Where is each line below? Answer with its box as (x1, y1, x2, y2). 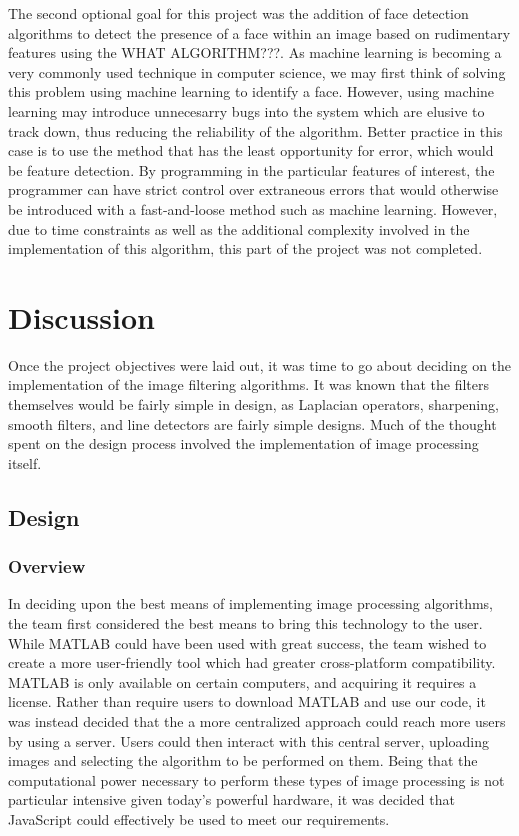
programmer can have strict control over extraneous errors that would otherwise (8, 179, 499, 200)
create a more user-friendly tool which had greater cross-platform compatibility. (8, 652, 496, 673)
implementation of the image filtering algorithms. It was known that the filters (8, 374, 490, 395)
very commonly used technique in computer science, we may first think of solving (8, 61, 506, 82)
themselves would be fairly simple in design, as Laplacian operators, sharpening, (8, 394, 499, 415)
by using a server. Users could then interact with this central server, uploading (8, 730, 490, 751)
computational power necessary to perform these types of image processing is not (8, 769, 505, 790)
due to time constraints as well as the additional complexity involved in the (8, 218, 470, 239)
